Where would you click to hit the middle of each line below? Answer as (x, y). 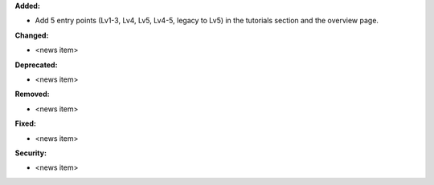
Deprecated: (36, 65)
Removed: (32, 94)
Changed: (32, 35)
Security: (31, 153)
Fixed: (25, 123)
